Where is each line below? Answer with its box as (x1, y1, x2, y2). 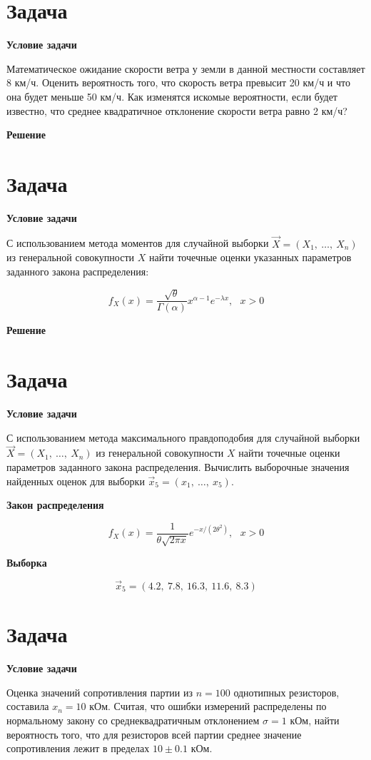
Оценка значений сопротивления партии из (6, 684, 193, 699)
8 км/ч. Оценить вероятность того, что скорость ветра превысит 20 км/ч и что (6, 75, 350, 90)
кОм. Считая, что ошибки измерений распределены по (89, 699, 327, 714)
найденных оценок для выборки (6, 473, 145, 488)
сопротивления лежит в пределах (6, 741, 150, 756)
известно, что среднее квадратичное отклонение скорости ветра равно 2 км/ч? (6, 103, 347, 118)
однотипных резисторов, (233, 684, 340, 699)
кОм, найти (290, 712, 340, 727)
